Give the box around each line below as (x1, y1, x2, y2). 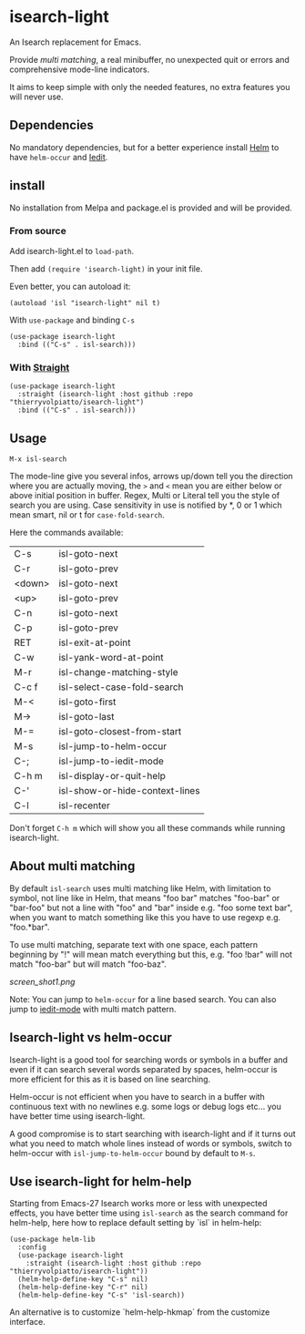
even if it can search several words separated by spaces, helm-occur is (9, 1063, 278, 1074)
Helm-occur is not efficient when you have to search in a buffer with (9, 1091, 266, 1102)
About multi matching (9, 858, 136, 874)
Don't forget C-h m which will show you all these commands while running (9, 822, 286, 833)
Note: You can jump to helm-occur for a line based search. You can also (9, 993, 277, 1004)
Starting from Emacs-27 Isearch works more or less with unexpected (9, 1198, 268, 1209)
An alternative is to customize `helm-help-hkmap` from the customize (9, 1307, 270, 1318)
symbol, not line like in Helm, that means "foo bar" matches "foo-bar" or (9, 892, 280, 903)
